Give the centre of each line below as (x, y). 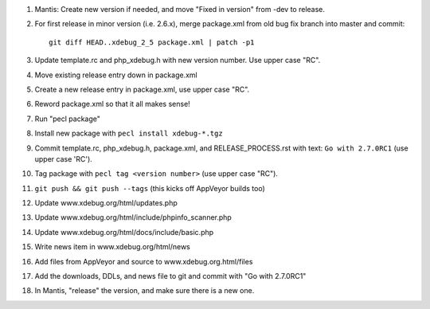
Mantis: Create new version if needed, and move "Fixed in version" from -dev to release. (180, 9)
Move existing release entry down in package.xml (116, 75)
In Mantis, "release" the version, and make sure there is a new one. (145, 291)
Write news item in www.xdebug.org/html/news (112, 247)
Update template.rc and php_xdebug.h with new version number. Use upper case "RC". (178, 61)
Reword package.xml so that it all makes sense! (112, 104)
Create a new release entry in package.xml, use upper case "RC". (142, 89)
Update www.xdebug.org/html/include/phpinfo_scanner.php (133, 217)
